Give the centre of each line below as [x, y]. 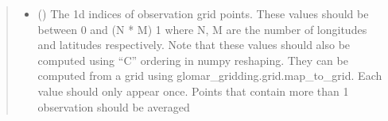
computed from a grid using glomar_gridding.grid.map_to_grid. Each [210, 76]
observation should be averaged [114, 106]
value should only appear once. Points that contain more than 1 [193, 91]
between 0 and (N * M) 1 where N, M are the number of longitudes [202, 29]
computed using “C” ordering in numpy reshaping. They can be [193, 60]
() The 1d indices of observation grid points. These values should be [203, 13]
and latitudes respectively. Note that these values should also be [194, 45]
